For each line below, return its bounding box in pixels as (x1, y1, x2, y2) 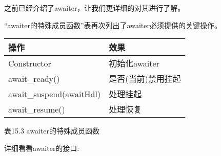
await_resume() (8, 103, 65, 115)
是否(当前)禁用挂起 (109, 73, 181, 85)
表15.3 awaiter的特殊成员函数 (4, 125, 99, 136)
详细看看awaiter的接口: (4, 142, 79, 153)
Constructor (8, 57, 51, 69)
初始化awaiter (109, 57, 159, 70)
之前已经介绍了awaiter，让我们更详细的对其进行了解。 (4, 3, 185, 13)
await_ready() (8, 72, 60, 84)
